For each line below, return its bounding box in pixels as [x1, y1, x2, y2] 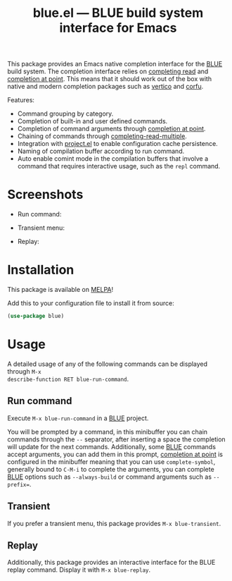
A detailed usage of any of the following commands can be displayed [7, 360, 208, 368]
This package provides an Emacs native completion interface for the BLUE [7, 60, 223, 68]
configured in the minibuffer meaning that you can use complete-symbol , [7, 457, 216, 466]
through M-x [7, 367, 41, 375]
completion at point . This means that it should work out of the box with [7, 75, 212, 83]
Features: [7, 96, 35, 104]
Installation [7, 262, 75, 278]
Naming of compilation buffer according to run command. [17, 147, 185, 156]
